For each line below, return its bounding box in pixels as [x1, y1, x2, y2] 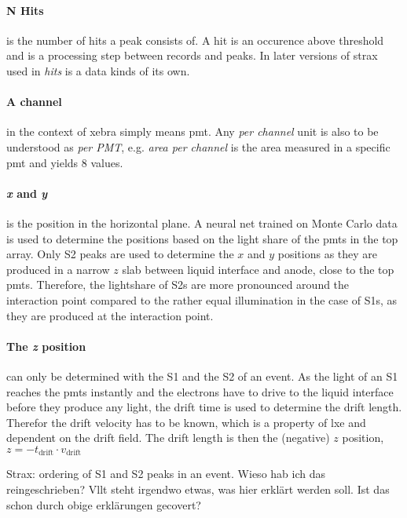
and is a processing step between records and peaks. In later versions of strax [6, 47, 378, 64]
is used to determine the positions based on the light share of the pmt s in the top [6, 230, 398, 246]
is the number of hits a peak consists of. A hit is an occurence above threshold [6, 31, 384, 48]
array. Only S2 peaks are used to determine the [6, 246, 234, 262]
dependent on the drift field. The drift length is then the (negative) [6, 429, 330, 446]
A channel [6, 93, 62, 110]
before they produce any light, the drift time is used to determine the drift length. [6, 399, 402, 415]
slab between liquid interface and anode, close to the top [122, 261, 394, 277]
